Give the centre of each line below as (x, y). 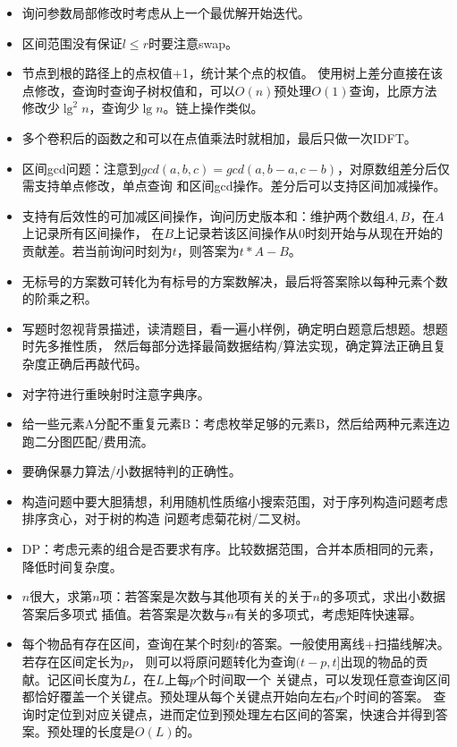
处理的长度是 (97, 731)
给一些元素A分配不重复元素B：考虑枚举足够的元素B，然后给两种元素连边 (236, 424)
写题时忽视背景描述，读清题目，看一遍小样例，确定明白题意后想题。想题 (235, 328)
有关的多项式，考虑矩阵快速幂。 (328, 613)
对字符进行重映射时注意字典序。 (116, 393)
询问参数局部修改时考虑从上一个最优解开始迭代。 (166, 13)
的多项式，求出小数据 (383, 596)
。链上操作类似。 (213, 108)
